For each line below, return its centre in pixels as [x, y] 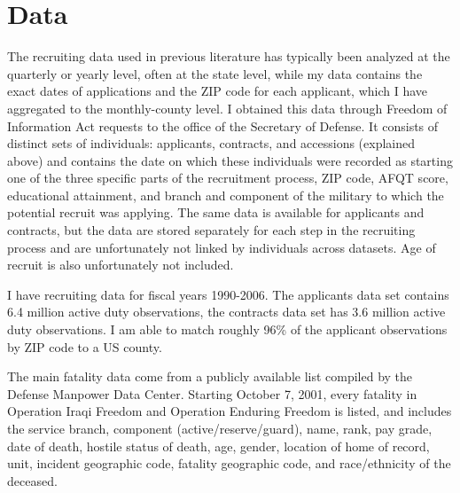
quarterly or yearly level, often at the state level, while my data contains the [215, 73]
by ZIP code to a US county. [85, 346]
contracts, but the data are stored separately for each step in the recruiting [211, 230]
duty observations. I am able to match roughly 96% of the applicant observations [227, 329]
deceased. [32, 480]
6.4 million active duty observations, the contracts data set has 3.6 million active [226, 312]
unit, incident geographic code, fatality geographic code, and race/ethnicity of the [229, 463]
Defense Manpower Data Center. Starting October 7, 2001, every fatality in [212, 393]
